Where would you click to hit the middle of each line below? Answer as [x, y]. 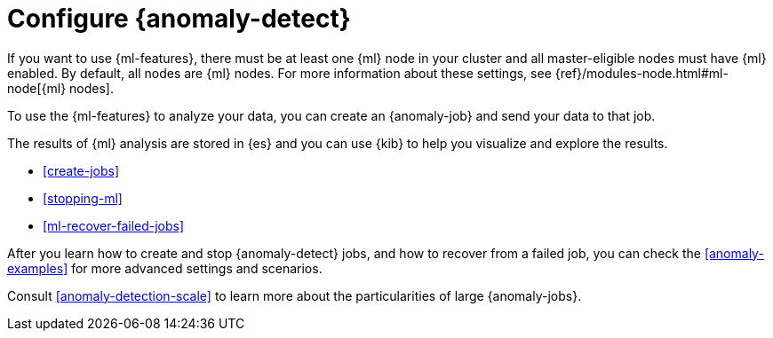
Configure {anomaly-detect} [179, 19]
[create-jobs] [81, 170]
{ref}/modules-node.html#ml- [642, 73]
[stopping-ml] [83, 198]
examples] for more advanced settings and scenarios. [165, 268]
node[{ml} [37, 88]
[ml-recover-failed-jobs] [114, 225]
